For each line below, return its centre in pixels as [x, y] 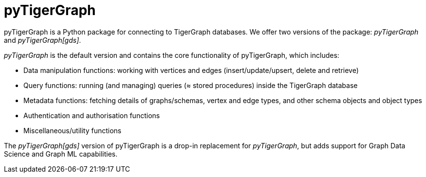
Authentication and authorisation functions [92, 115]
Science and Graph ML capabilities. [61, 154]
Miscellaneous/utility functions [73, 130]
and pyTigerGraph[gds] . [43, 40]
